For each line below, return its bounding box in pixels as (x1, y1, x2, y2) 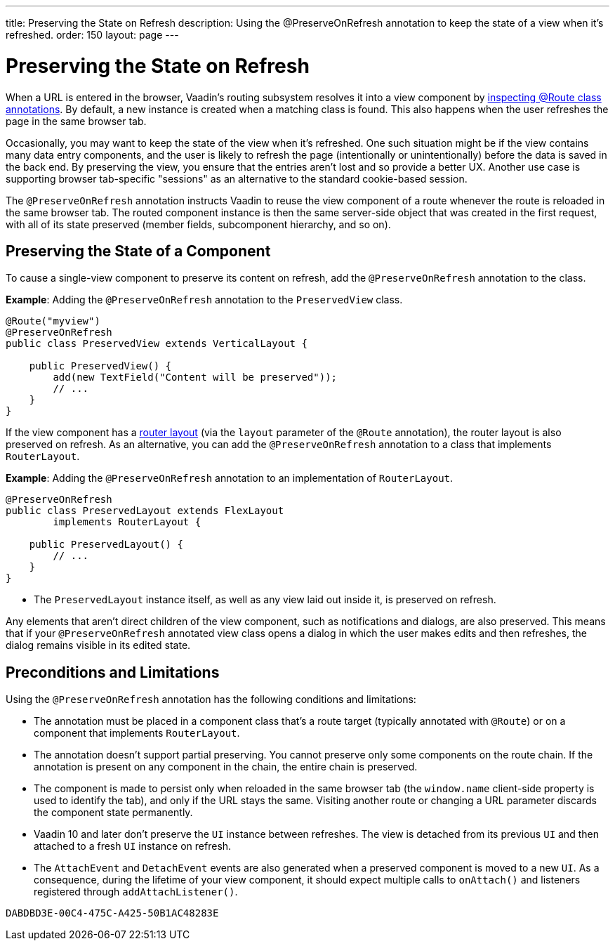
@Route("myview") (6, 315, 100, 327)
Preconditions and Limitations (6, 663, 220, 681)
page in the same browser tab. (6, 114, 147, 127)
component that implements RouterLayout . (34, 727, 240, 740)
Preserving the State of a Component (6, 242, 271, 260)
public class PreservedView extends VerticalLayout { (6, 338, 307, 350)
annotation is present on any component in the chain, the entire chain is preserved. (34, 761, 418, 773)
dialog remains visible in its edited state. (6, 639, 191, 652)
